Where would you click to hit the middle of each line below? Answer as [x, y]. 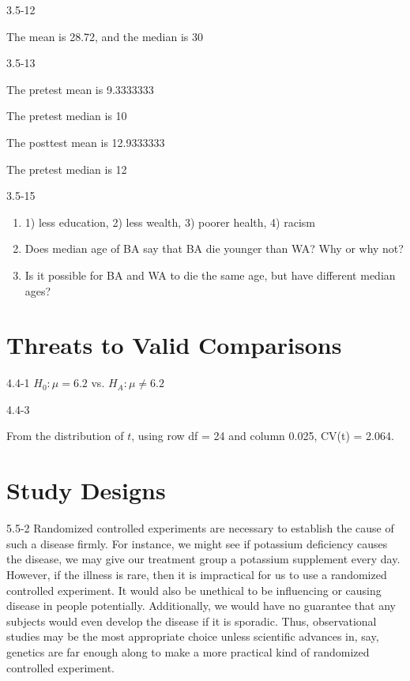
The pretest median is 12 [67, 169]
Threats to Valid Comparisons [174, 345]
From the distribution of [65, 436]
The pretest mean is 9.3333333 [80, 89]
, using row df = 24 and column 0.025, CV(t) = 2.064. [263, 436]
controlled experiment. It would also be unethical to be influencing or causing [194, 590]
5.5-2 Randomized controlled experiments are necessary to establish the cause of [200, 528]
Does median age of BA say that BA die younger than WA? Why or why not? [214, 248]
